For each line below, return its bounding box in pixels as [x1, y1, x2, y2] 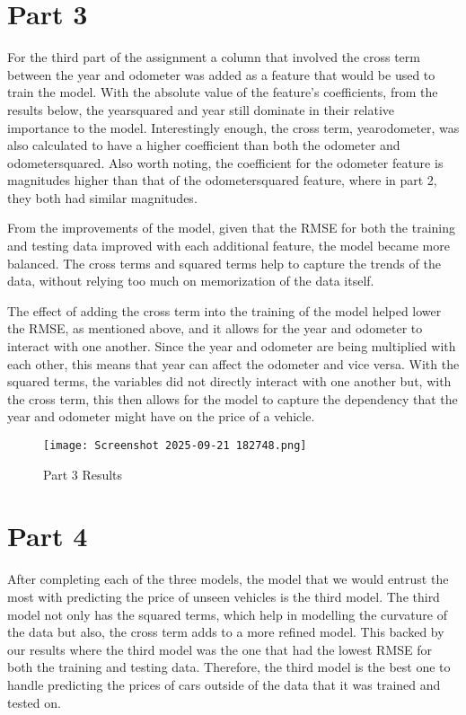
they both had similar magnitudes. [7, 188, 198, 207]
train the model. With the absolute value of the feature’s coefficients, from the [7, 83, 438, 102]
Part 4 [7, 517, 88, 554]
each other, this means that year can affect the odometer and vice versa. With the [7, 354, 460, 373]
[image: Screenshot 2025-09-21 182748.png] [43, 439, 307, 452]
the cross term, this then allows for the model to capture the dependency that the [7, 389, 458, 408]
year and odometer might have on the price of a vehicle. [7, 407, 315, 426]
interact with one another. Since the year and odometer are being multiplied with [7, 337, 456, 356]
